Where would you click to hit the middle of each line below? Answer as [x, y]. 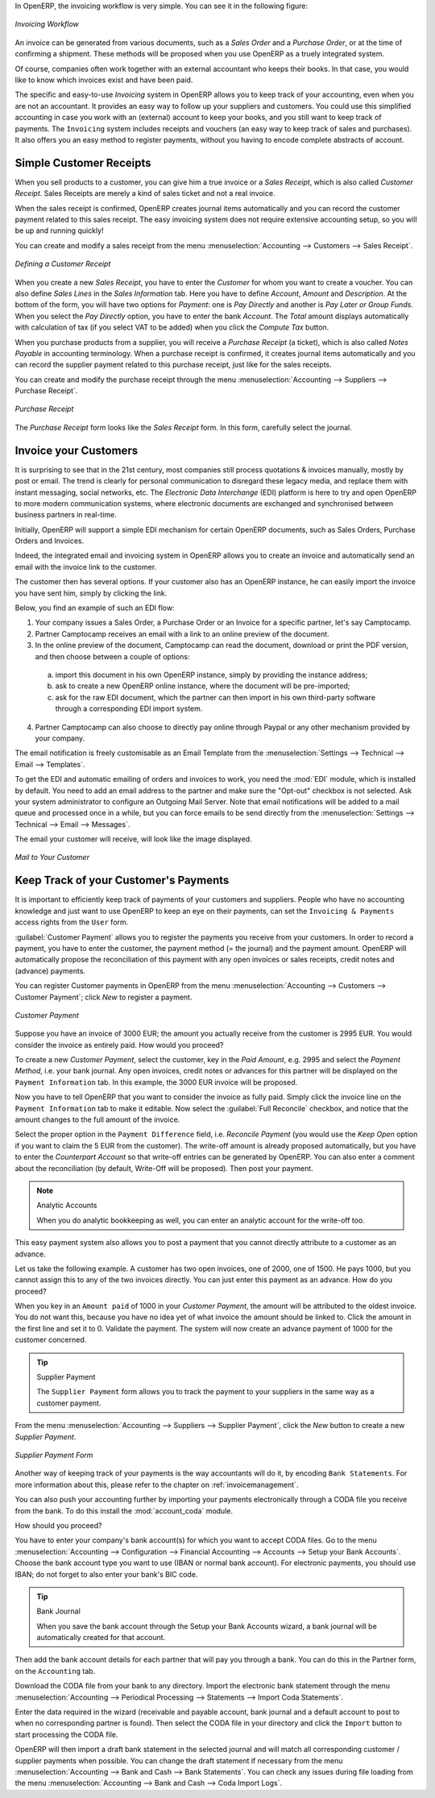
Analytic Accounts [67, 1206]
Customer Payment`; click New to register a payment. [104, 997]
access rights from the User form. [72, 922]
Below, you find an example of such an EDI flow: [95, 608]
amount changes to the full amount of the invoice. [97, 1119]
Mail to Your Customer [52, 857]
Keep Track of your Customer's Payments [122, 880]
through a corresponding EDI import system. [129, 708]
